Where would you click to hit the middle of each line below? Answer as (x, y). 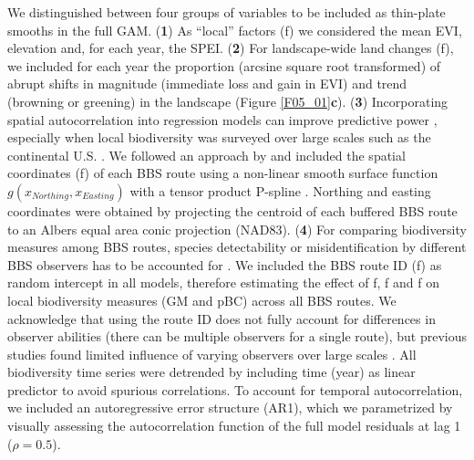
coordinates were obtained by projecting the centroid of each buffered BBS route (232, 210)
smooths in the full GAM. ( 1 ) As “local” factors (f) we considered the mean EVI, (235, 30)
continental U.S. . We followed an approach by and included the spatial (206, 155)
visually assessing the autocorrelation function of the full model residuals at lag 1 (234, 426)
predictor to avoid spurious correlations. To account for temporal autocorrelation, (235, 389)
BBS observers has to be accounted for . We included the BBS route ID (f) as (225, 264)
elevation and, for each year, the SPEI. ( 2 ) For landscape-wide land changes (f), (231, 48)
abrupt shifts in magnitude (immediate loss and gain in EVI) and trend (207, 84)
